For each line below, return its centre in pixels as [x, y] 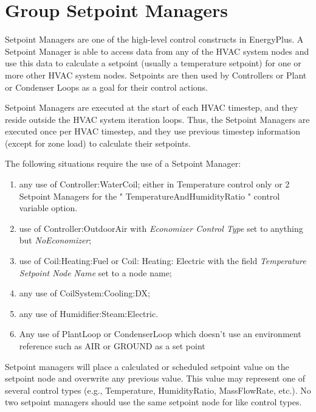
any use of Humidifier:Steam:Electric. [89, 313]
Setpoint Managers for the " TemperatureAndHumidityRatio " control [149, 196]
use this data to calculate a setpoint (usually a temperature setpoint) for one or [153, 63]
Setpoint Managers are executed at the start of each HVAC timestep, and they [152, 107]
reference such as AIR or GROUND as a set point [112, 346]
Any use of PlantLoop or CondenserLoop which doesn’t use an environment [160, 334]
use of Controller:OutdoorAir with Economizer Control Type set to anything [161, 228]
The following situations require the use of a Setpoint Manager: [123, 163]
